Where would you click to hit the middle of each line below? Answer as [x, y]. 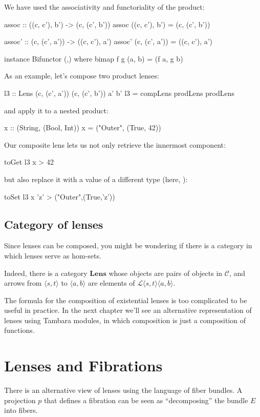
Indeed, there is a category [46, 273]
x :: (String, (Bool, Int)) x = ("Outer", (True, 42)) [83, 127]
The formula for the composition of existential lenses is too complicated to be [126, 300]
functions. [19, 330]
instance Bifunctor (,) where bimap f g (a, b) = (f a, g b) [94, 58]
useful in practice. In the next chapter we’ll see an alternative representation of [128, 310]
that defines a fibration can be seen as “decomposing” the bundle [146, 400]
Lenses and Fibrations [83, 365]
